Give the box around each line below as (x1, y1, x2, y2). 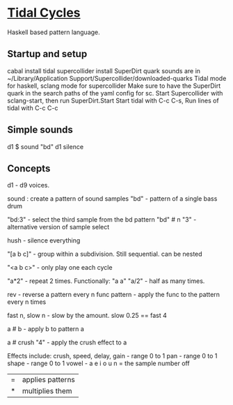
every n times (7, 298, 47, 306)
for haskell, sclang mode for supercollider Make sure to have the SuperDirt (7, 82, 221, 90)
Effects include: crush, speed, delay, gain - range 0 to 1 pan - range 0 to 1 (7, 352, 218, 360)
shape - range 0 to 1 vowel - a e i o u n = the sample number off (7, 359, 190, 367)
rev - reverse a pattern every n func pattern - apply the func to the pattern (7, 291, 220, 299)
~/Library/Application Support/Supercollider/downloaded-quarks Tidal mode (7, 74, 227, 82)
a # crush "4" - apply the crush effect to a (7, 338, 127, 346)
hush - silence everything (7, 236, 81, 245)
